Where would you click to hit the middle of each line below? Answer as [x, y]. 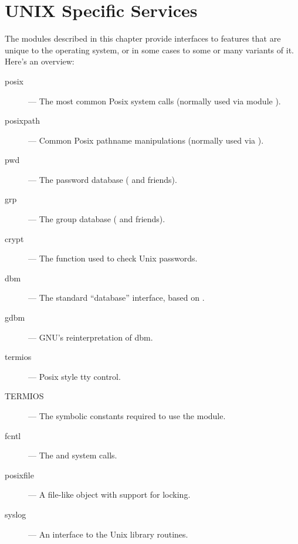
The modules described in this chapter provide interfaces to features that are [143, 38]
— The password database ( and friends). [103, 179]
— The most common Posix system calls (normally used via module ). [155, 101]
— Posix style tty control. [74, 376]
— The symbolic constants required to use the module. [127, 416]
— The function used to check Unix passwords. [113, 258]
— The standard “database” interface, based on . [116, 297]
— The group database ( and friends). [97, 219]
